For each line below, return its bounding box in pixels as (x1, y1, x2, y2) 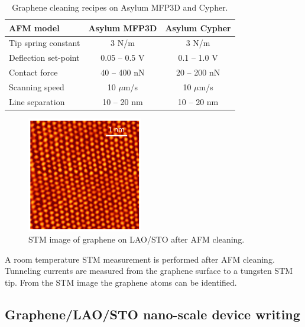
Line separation (9, 95, 65, 107)
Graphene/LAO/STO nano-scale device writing (5, 305, 300, 323)
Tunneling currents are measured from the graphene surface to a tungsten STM (5, 264, 293, 277)
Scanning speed (9, 80, 64, 93)
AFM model (9, 21, 60, 34)
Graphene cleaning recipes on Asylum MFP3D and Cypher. (12, 1, 228, 13)
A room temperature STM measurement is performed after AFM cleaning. (5, 253, 275, 265)
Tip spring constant (9, 37, 80, 49)
